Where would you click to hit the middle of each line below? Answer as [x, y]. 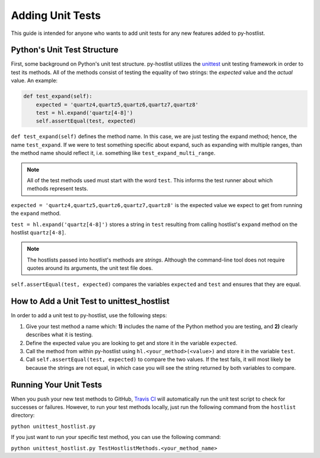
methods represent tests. [57, 189]
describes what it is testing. [59, 335]
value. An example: [34, 80]
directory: [23, 415]
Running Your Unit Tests [57, 385]
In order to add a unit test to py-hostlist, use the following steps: [89, 315]
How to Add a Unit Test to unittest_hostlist [90, 301]
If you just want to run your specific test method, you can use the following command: [116, 437]
